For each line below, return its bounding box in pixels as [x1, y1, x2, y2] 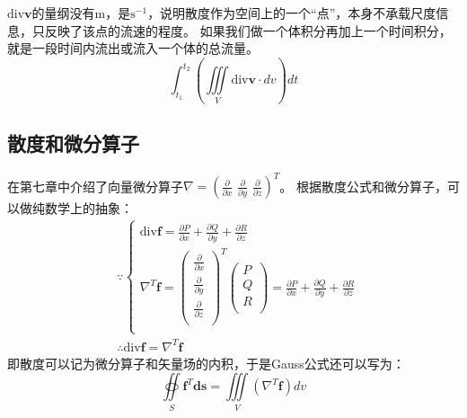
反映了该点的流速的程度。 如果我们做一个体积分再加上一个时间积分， [44, 21, 452, 40]
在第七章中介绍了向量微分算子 [7, 176, 183, 195]
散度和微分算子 [7, 129, 139, 156]
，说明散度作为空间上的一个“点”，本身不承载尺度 [147, 4, 436, 22]
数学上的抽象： [44, 199, 133, 218]
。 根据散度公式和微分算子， [279, 176, 447, 195]
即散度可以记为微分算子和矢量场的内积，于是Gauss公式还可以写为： [7, 353, 405, 372]
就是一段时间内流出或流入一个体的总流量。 [7, 39, 259, 58]
